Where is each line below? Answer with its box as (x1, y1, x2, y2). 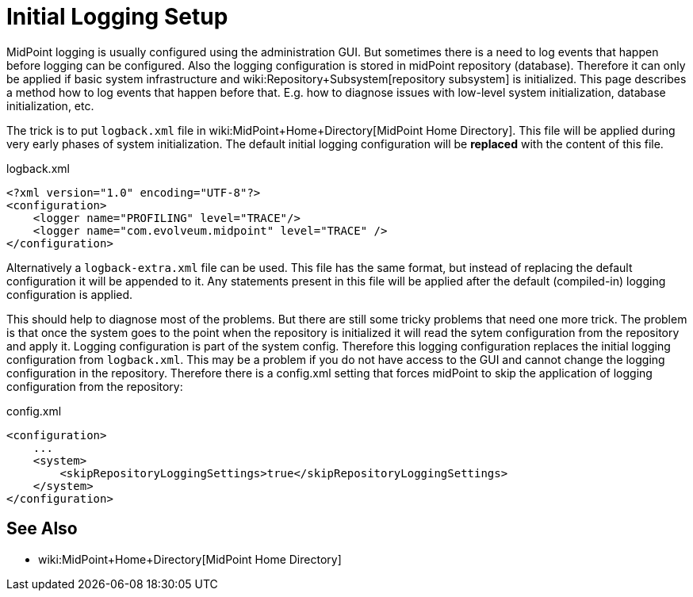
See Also (6, 519, 78, 539)
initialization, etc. (6, 98, 94, 113)
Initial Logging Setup (6, 3, 228, 30)
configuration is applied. (6, 287, 133, 301)
